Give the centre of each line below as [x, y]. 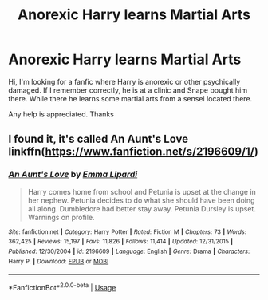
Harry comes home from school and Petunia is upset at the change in [142, 191]
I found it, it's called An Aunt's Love [99, 139]
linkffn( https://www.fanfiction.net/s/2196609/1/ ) [134, 152]
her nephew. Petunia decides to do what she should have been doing [141, 200]
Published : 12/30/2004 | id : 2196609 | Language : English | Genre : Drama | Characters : [129, 251]
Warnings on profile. [61, 217]
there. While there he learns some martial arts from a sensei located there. [130, 98]
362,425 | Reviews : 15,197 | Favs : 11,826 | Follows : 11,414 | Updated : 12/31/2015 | [121, 242]
